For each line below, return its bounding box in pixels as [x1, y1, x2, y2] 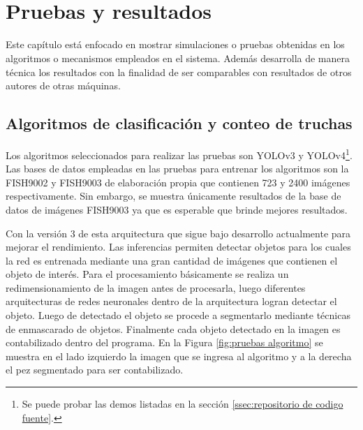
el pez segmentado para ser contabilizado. [6, 362, 184, 377]
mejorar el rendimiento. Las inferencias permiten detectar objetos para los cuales [6, 239, 351, 254]
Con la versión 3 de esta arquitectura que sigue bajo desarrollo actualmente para [6, 225, 351, 240]
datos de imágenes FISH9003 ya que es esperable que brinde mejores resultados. [6, 202, 348, 216]
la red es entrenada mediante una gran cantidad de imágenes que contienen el [6, 253, 338, 267]
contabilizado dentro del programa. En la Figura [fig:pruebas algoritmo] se [6, 335, 323, 350]
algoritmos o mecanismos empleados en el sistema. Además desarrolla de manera [6, 50, 350, 65]
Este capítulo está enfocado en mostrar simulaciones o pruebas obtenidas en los [6, 37, 345, 52]
